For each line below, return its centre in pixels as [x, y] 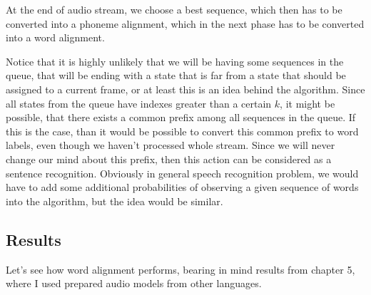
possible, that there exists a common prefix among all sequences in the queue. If [181, 117]
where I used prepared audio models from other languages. [134, 283]
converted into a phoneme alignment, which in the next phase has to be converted [185, 23]
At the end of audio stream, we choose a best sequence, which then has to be [174, 9]
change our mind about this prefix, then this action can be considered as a [169, 159]
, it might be [308, 103]
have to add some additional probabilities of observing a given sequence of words [182, 187]
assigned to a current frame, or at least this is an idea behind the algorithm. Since [185, 89]
